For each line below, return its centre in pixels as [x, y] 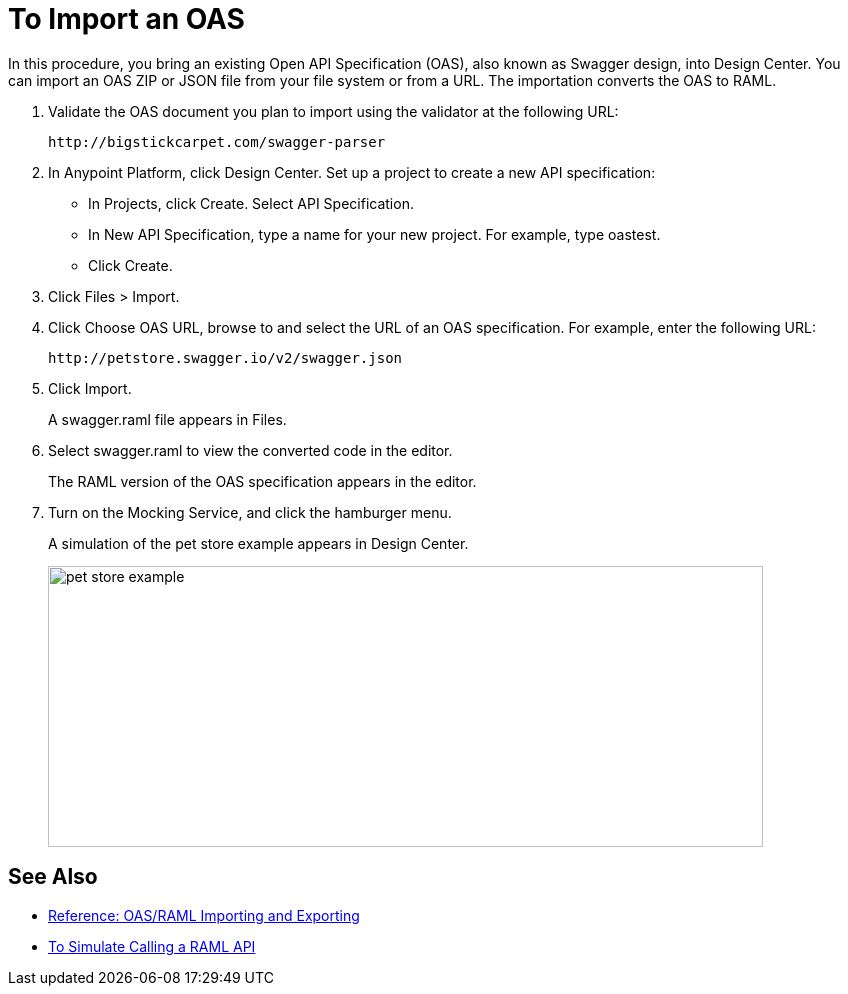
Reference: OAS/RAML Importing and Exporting [204, 915]
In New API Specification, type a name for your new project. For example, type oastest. [374, 234]
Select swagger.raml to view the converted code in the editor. [250, 450]
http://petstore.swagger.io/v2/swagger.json [225, 357]
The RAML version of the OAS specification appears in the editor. [262, 481]
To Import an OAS [126, 19]
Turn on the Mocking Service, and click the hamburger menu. [250, 512]
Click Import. [90, 388]
